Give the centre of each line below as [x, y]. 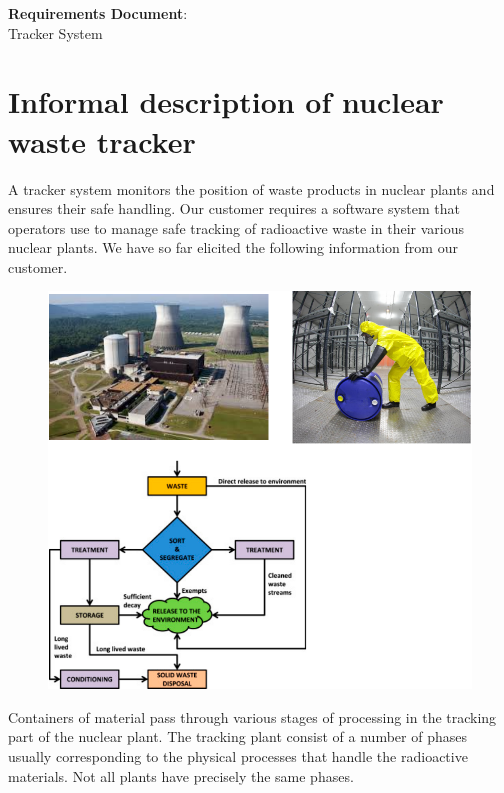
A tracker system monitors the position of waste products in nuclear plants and [251, 188]
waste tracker [102, 140]
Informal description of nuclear [226, 101]
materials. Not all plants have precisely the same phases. [181, 775]
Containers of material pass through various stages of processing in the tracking [252, 716]
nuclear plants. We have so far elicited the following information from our [233, 247]
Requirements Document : [98, 13]
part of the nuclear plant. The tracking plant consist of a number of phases [237, 736]
